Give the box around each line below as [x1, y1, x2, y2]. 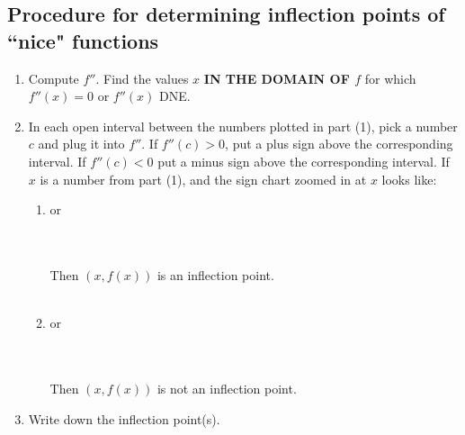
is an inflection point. [156, 265, 274, 284]
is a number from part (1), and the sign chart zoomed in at [40, 169, 367, 188]
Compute [28, 68, 79, 87]
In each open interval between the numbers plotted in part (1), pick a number [28, 116, 458, 135]
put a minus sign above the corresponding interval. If [157, 151, 450, 170]
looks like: [381, 169, 437, 188]
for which [364, 68, 416, 87]
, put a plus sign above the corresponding [225, 134, 453, 153]
